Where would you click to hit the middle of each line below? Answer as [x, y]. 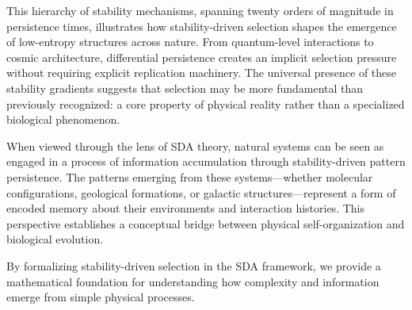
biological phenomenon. [63, 119]
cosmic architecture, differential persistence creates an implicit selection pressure [202, 57]
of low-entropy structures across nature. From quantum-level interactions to [190, 42]
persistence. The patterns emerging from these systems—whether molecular [190, 176]
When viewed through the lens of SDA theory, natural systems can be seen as [195, 145]
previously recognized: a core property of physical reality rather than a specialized [206, 103]
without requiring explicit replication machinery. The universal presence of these [202, 73]
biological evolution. [55, 239]
